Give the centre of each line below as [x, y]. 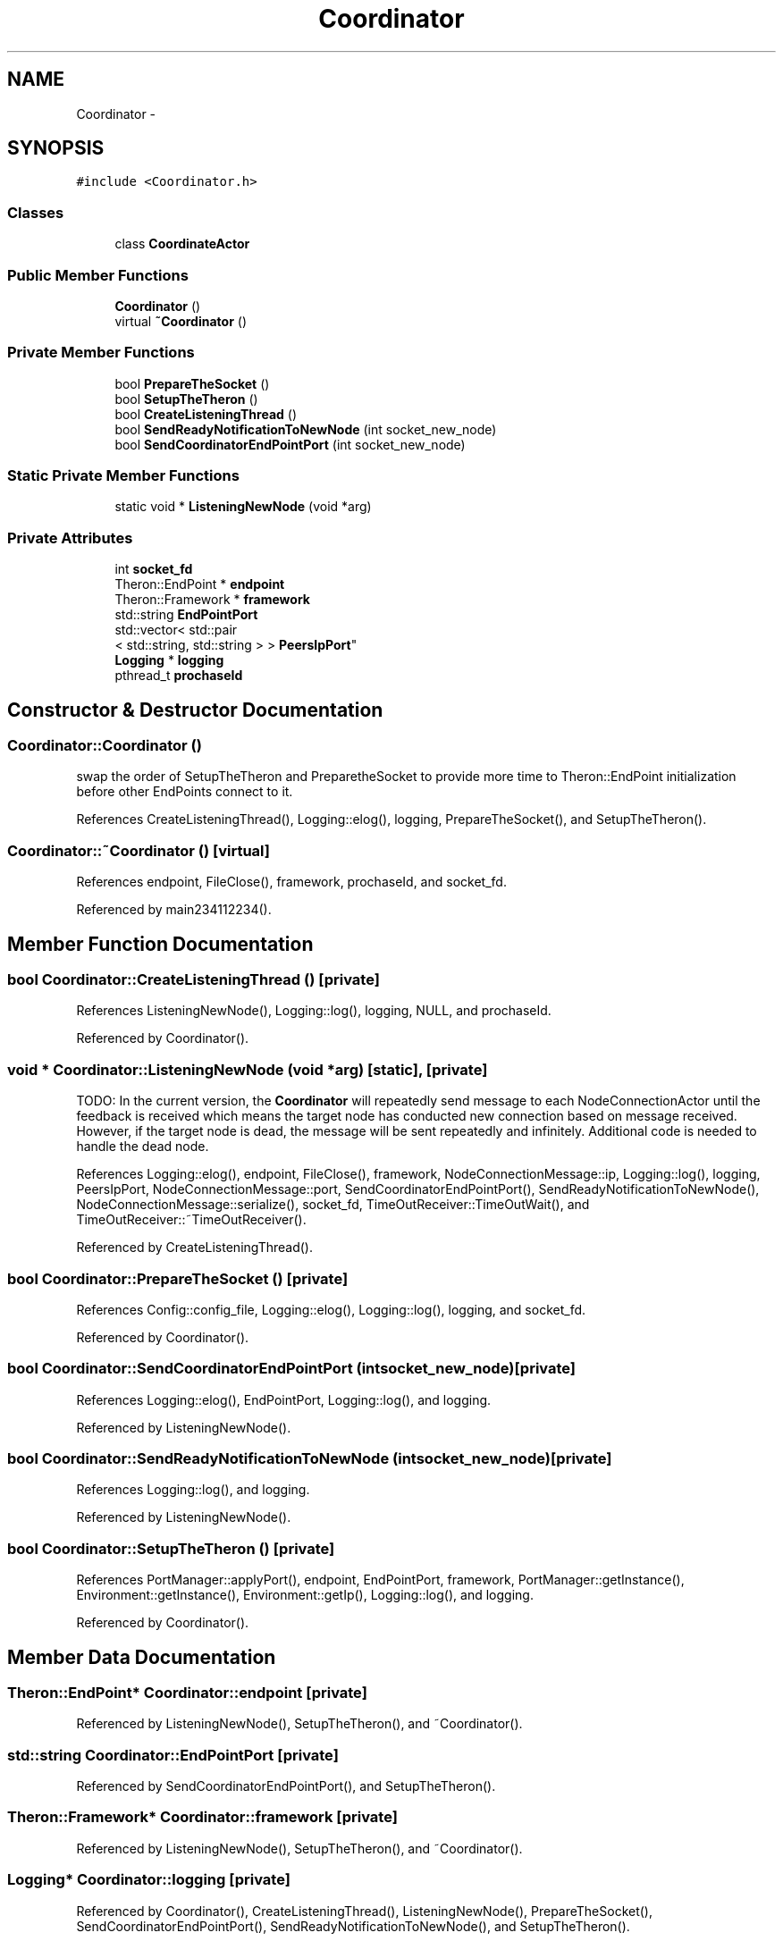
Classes [36, 212]
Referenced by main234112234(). [174, 910]
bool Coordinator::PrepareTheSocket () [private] [178, 1278]
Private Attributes [70, 538]
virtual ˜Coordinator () [181, 321]
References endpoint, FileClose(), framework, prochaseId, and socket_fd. [291, 882]
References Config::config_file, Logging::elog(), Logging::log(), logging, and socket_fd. [331, 1309]
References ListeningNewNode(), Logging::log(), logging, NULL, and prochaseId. [314, 1011]
